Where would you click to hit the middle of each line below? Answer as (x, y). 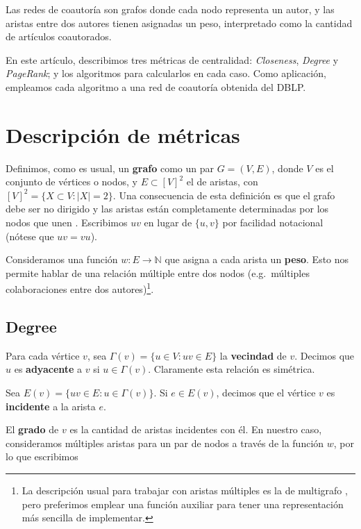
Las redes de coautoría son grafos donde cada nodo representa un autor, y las (170, 9)
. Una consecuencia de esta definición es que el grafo (224, 195)
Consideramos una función (62, 259)
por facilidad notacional (273, 222)
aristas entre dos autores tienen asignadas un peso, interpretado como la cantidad (179, 23)
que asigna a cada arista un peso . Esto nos (257, 259)
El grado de (32, 429)
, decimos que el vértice (266, 393)
